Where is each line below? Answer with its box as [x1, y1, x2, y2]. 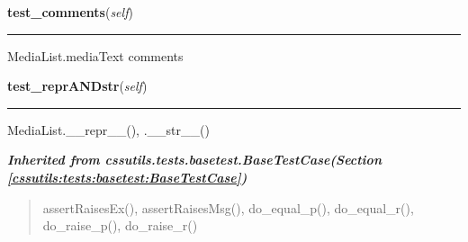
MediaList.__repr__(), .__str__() [7, 120, 210, 139]
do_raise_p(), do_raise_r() [42, 216, 198, 235]
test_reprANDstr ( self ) [7, 76, 148, 95]
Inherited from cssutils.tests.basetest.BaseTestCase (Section [7, 150, 382, 169]
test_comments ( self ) [7, 3, 133, 21]
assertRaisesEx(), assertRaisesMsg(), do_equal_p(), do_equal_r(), [42, 198, 414, 217]
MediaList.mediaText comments [7, 46, 184, 65]
